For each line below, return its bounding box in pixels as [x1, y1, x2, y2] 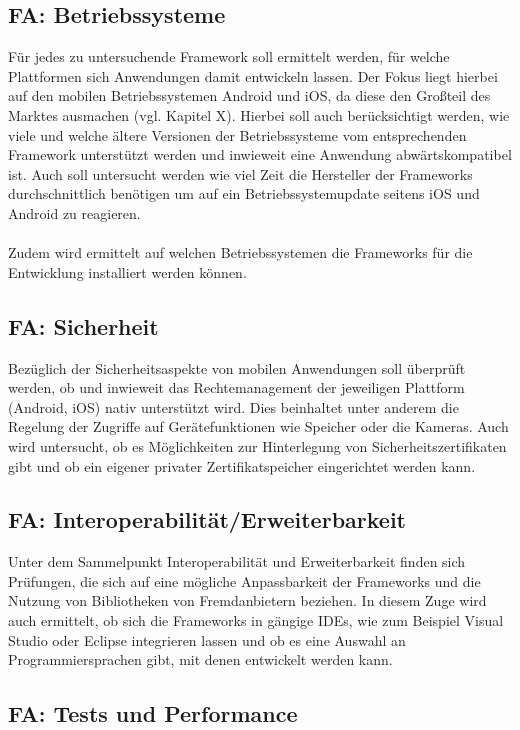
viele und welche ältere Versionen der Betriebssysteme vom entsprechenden [8, 124, 467, 145]
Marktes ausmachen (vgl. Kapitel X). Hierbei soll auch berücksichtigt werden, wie [8, 104, 510, 125]
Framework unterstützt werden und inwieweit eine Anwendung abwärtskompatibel [8, 144, 512, 165]
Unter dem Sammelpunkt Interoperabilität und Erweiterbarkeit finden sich [8, 551, 466, 572]
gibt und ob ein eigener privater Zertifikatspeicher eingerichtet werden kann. [8, 455, 476, 476]
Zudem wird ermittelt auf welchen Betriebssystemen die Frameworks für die [8, 242, 473, 263]
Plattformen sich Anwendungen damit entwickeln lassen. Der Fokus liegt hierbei [8, 65, 498, 86]
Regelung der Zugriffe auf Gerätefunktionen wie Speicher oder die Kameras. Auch [8, 416, 509, 437]
